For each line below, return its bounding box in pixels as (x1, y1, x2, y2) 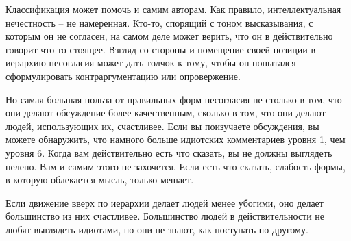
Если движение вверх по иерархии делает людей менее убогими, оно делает (5, 195, 324, 210)
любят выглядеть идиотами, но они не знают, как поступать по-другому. (5, 222, 308, 236)
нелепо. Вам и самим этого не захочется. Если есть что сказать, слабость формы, (5, 159, 346, 173)
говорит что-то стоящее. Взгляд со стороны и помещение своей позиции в (5, 42, 316, 56)
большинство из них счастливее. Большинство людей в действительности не (5, 209, 325, 223)
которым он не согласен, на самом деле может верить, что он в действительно (5, 29, 333, 43)
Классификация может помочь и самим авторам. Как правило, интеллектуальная (5, 2, 341, 16)
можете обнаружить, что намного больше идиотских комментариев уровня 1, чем (5, 132, 346, 147)
